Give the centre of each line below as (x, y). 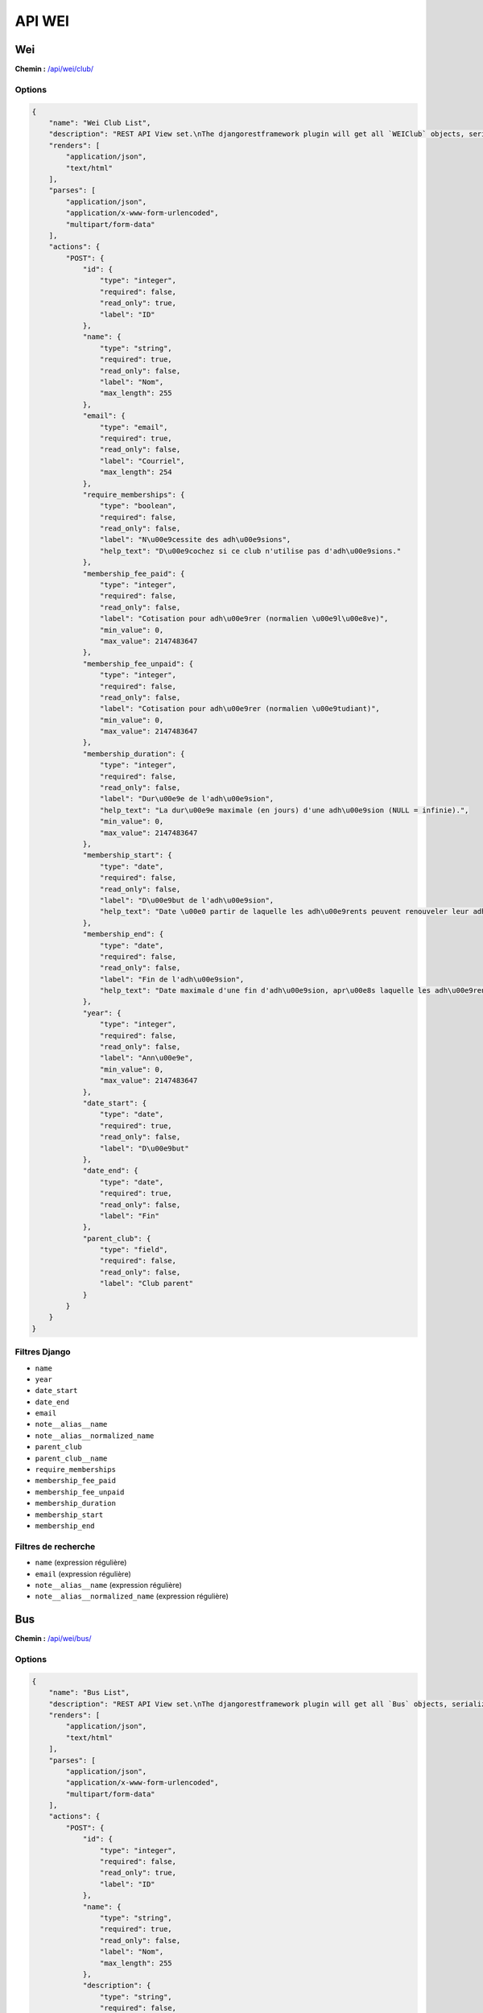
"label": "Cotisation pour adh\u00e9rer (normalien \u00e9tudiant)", (239, 709)
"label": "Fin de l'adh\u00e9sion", (172, 979)
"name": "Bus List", (89, 1693)
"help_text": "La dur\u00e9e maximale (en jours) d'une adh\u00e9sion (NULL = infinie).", (284, 810)
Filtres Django (43, 1352)
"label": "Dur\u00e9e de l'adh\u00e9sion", (187, 799)
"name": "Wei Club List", (100, 123)
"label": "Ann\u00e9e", (146, 1058)
